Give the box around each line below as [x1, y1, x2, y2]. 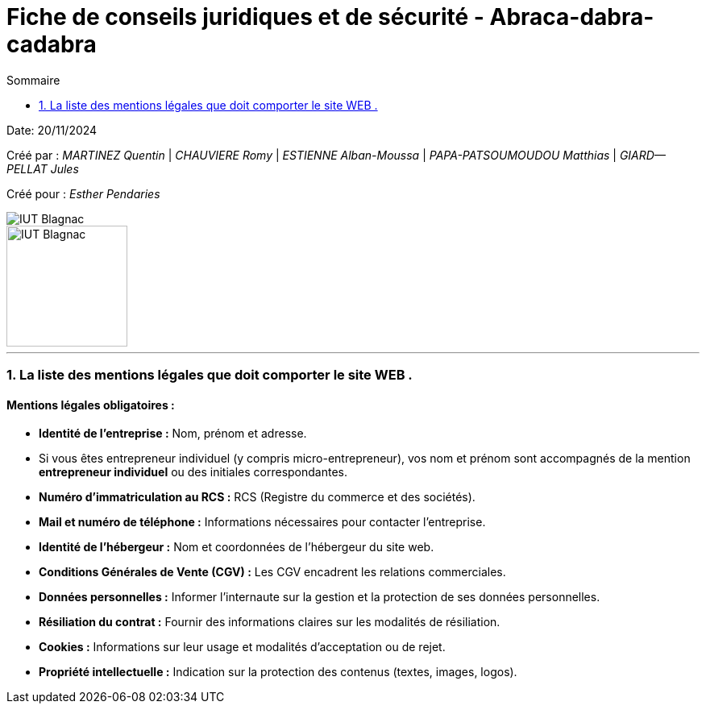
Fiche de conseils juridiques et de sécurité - [6, 3, 484, 31]
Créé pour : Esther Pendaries [6, 186, 160, 201]
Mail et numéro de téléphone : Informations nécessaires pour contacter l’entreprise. [39, 515, 486, 529]
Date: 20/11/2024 [6, 122, 98, 137]
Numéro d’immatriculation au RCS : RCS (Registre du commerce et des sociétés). [39, 490, 476, 504]
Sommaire [6, 73, 60, 87]
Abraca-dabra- [489, 3, 654, 31]
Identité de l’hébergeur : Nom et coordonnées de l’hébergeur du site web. [39, 540, 434, 554]
